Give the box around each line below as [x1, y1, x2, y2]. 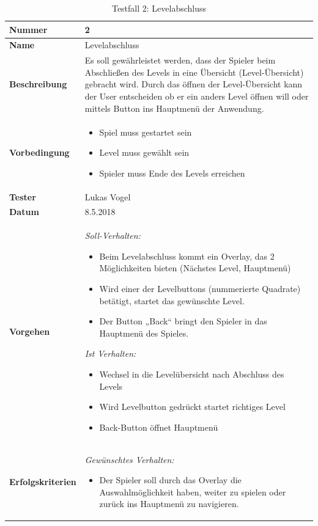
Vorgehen [9, 324, 50, 337]
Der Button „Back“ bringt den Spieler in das [99, 315, 267, 327]
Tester [9, 190, 36, 203]
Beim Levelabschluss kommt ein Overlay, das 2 [99, 249, 275, 262]
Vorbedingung [9, 146, 70, 159]
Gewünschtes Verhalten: [84, 453, 174, 466]
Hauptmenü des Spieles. [99, 326, 189, 339]
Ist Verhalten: [84, 347, 136, 360]
